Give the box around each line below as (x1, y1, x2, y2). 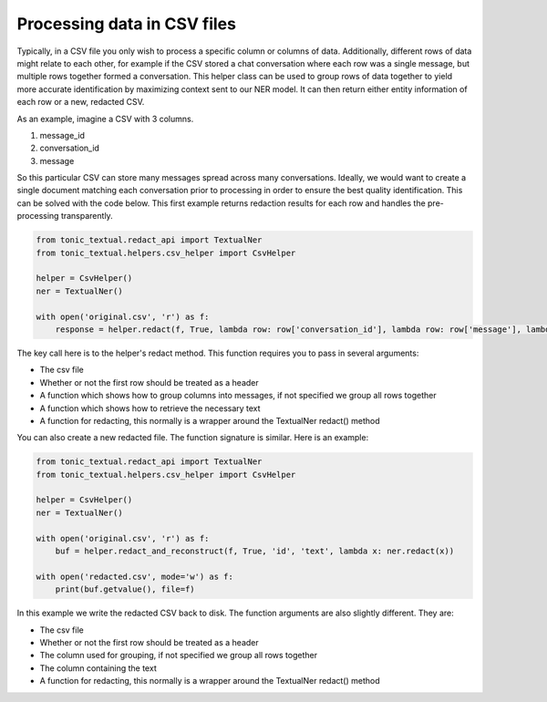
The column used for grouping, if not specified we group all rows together (39, 650, 318, 661)
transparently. (60, 211, 113, 222)
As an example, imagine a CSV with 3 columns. (16, 113, 194, 124)
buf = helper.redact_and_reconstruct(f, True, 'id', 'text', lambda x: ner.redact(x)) (55, 546, 455, 556)
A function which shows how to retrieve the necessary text (39, 402, 261, 414)
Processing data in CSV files (16, 14, 237, 34)
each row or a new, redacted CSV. (16, 97, 145, 108)
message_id (39, 129, 86, 140)
